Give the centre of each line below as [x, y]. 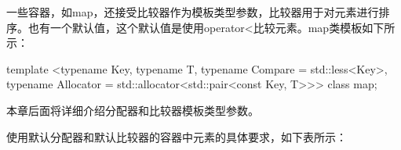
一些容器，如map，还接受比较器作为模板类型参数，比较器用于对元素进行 [193, 12]
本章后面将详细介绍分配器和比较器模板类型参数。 [133, 110]
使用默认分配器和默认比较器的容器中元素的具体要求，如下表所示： [177, 136]
